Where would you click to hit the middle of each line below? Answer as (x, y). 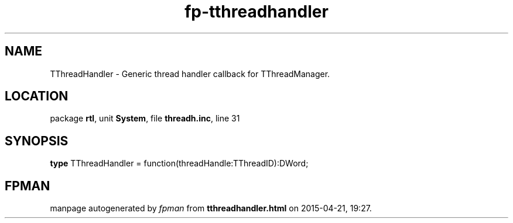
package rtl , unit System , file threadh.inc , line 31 (145, 119)
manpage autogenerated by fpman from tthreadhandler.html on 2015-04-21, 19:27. (211, 208)
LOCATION (37, 96)
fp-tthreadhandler (256, 12)
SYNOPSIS (37, 141)
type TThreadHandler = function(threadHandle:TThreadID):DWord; (179, 163)
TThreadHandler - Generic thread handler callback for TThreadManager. (190, 74)
